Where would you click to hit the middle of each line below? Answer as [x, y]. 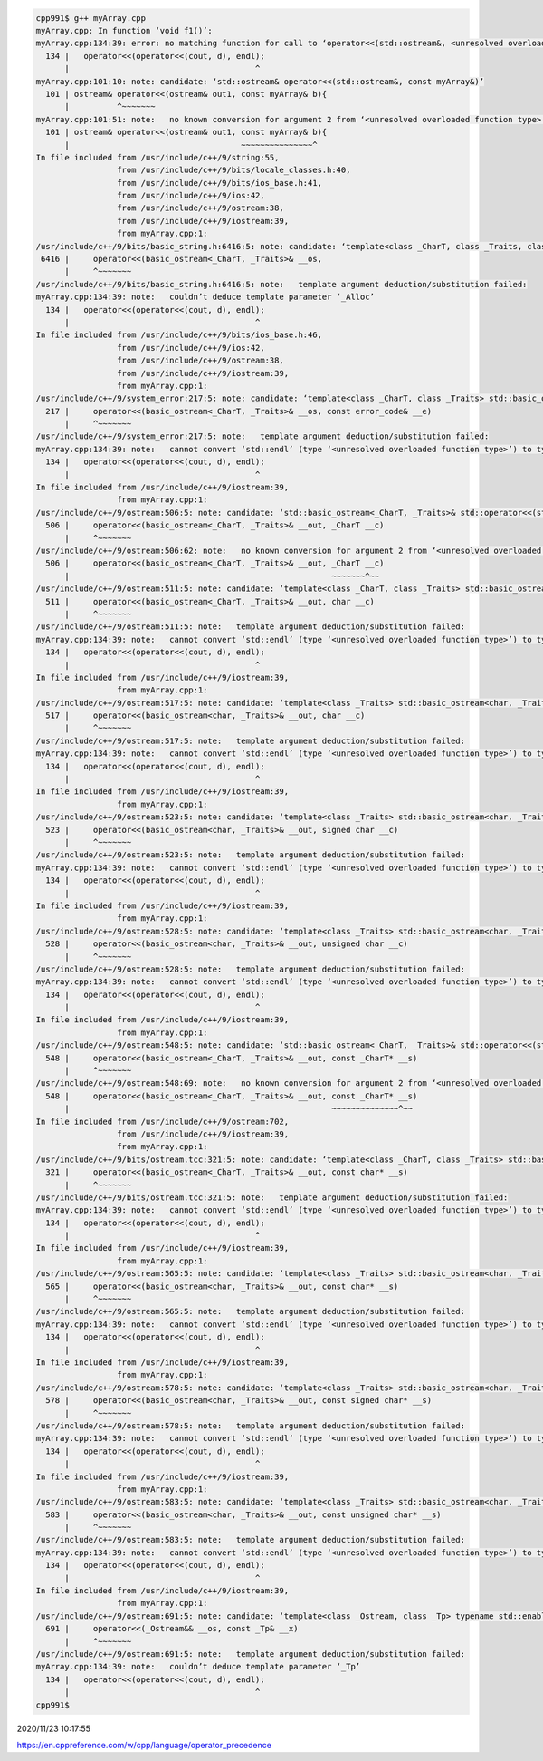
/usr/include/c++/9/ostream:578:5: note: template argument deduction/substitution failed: [251, 1426]
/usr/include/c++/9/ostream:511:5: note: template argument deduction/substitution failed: [251, 627]
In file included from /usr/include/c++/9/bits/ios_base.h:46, [179, 335]
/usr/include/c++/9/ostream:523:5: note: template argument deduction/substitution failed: [251, 855]
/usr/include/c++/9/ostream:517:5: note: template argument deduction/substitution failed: [251, 740]
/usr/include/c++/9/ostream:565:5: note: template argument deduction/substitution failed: [251, 1311]
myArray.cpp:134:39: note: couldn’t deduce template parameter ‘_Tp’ [198, 1667]
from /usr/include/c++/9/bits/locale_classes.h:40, [233, 170]
